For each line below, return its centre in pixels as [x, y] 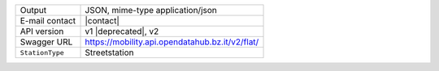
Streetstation [109, 52]
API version [42, 31]
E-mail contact [48, 21]
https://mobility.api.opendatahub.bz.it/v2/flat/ [172, 42]
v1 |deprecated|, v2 [122, 31]
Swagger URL [46, 42]
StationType [42, 52]
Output [33, 10]
